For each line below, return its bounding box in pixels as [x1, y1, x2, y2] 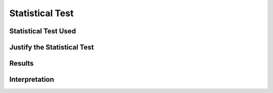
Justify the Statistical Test [9, 43, 94, 52]
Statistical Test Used [9, 27, 76, 35]
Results [9, 59, 34, 68]
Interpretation [9, 75, 54, 84]
